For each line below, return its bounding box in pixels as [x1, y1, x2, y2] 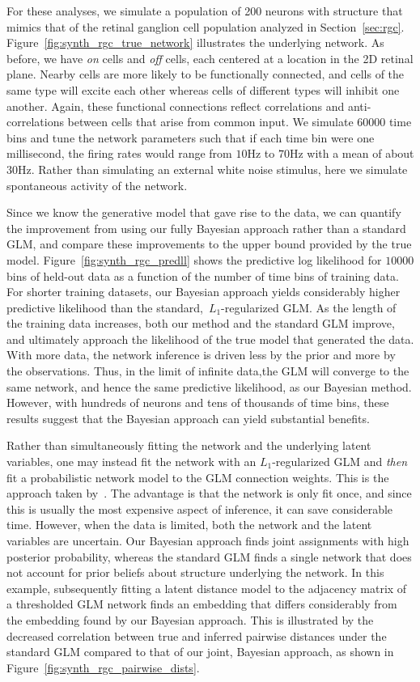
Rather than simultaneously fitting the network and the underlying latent [6, 437, 371, 454]
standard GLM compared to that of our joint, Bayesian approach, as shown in [6, 643, 394, 660]
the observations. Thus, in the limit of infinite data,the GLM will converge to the [6, 362, 409, 379]
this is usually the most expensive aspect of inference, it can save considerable [6, 500, 393, 517]
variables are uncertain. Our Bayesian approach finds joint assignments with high [6, 532, 409, 549]
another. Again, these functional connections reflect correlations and [6, 97, 345, 114]
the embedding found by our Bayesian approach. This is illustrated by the [6, 611, 374, 628]
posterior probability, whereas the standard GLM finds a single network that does [6, 548, 412, 565]
